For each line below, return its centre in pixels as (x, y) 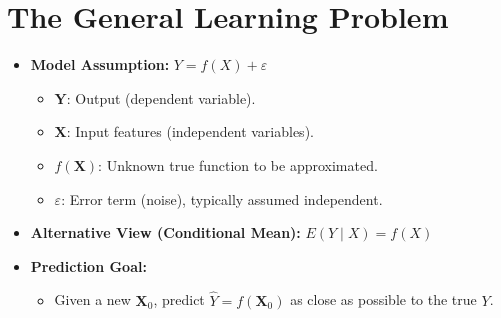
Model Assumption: (100, 64)
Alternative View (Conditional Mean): (165, 232)
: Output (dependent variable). (161, 97)
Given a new (92, 299)
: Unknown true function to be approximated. (238, 164)
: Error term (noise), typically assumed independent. (222, 198)
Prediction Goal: (88, 265)
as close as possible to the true (383, 299)
